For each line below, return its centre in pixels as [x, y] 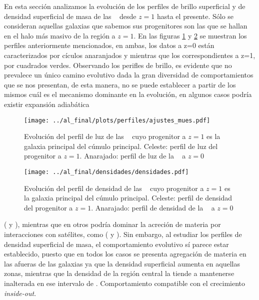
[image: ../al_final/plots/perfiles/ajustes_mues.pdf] [117, 120]
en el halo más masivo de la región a [60, 35]
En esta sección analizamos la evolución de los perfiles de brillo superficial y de [125, 6]
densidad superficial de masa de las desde [70, 16]
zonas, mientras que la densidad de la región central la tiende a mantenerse [119, 273]
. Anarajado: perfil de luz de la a [133, 156]
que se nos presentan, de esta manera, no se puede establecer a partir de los [120, 84]
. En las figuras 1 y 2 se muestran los [190, 35]
